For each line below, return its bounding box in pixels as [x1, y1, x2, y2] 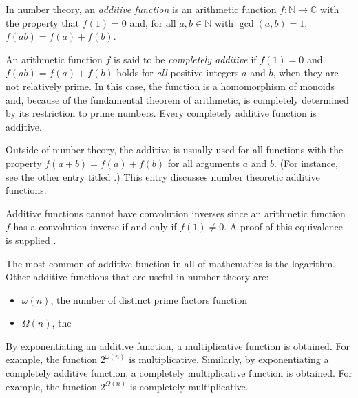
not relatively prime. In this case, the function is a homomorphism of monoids [6, 78, 335, 93]
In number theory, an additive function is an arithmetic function [6, 2, 277, 16]
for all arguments [167, 155, 240, 170]
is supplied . [6, 232, 56, 247]
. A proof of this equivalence [224, 219, 344, 234]
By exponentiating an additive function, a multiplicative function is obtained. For [6, 338, 350, 353]
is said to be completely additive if [114, 52, 257, 66]
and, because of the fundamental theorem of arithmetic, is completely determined [6, 92, 349, 107]
